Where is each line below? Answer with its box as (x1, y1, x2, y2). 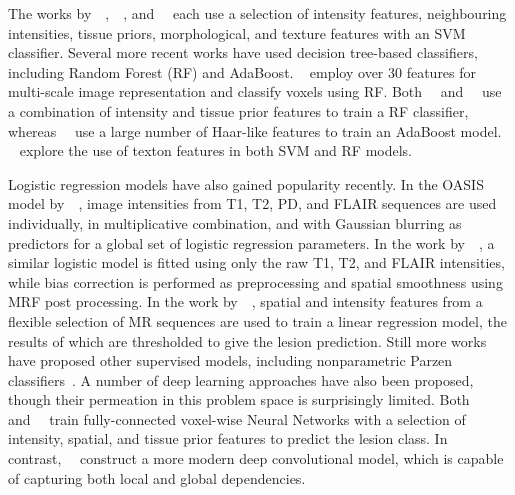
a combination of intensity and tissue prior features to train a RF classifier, (8, 100, 469, 121)
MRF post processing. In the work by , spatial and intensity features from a (8, 291, 483, 312)
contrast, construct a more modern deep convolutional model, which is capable (8, 448, 504, 469)
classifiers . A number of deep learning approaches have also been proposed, (8, 369, 474, 390)
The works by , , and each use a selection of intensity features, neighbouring (8, 3, 507, 23)
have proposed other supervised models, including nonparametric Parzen (8, 350, 453, 371)
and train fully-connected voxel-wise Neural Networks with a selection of (8, 408, 466, 429)
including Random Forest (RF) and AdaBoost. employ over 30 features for (8, 61, 477, 82)
